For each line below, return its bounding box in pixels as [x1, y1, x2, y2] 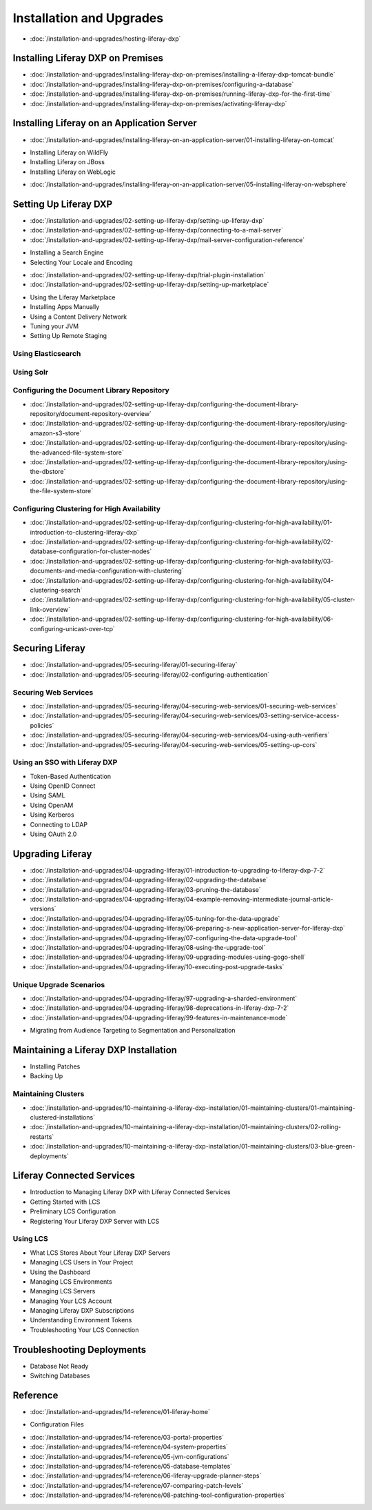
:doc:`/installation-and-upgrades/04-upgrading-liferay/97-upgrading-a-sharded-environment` [30, 994, 298, 1002]
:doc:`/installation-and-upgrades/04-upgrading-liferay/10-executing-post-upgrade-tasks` [30, 962, 285, 971]
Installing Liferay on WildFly [30, 148, 109, 157]
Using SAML [30, 791, 65, 799]
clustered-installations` [30, 1113, 96, 1121]
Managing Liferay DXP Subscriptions [30, 1307, 134, 1315]
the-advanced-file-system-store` [30, 448, 124, 457]
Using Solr [12, 367, 48, 377]
